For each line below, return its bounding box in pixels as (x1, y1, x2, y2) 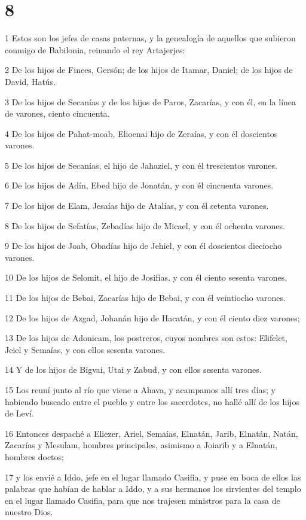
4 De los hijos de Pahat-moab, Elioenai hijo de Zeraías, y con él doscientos (5, 127, 278, 139)
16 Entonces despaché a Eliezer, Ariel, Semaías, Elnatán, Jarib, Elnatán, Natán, (5, 427, 298, 439)
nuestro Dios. (5, 506, 53, 518)
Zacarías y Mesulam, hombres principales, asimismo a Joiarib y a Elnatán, (5, 439, 278, 451)
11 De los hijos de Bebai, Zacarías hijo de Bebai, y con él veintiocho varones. (5, 291, 286, 304)
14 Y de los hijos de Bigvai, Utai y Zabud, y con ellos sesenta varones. (5, 363, 262, 376)
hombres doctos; (5, 450, 64, 463)
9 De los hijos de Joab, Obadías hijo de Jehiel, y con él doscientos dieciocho (5, 239, 282, 252)
